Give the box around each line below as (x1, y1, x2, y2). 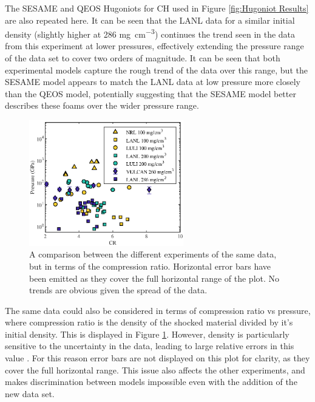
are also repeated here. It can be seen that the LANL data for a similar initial (5, 13, 295, 26)
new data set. (5, 387, 55, 400)
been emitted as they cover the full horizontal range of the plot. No (29, 271, 280, 284)
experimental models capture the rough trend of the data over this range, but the (5, 63, 308, 76)
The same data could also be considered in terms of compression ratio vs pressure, (5, 304, 311, 316)
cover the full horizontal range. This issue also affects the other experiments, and (5, 363, 305, 376)
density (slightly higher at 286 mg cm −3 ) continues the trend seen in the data (5, 26, 296, 40)
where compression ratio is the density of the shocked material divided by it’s (5, 316, 293, 329)
